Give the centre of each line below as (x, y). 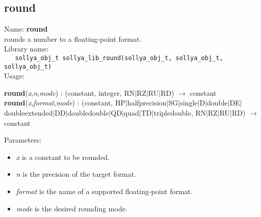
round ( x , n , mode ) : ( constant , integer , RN (70, 92)
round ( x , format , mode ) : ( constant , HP (65, 103)
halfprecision (147, 103)
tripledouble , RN (180, 113)
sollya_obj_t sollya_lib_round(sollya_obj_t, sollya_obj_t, (119, 58)
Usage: (15, 76)
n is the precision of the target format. (76, 174)
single (189, 103)
